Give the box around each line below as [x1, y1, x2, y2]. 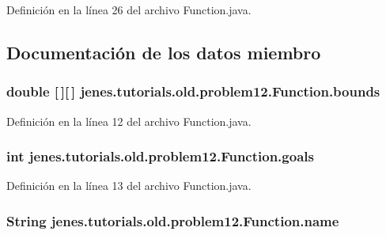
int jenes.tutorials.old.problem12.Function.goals [6, 146, 314, 166]
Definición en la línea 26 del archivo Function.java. [6, 2, 252, 17]
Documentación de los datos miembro [6, 40, 321, 64]
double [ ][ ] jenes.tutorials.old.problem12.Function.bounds [6, 81, 380, 101]
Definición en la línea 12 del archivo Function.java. [6, 112, 252, 129]
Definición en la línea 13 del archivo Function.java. [6, 177, 252, 194]
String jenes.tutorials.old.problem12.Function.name [6, 210, 339, 230]
